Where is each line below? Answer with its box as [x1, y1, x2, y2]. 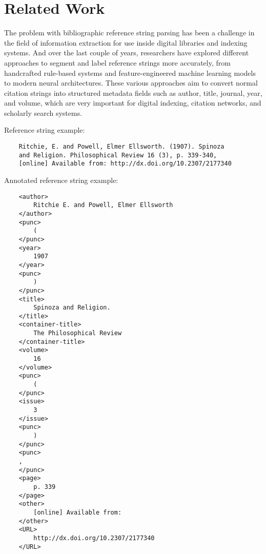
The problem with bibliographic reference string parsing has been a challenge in [4, 27, 255, 38]
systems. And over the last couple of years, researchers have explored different [4, 47, 249, 58]
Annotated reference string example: [4, 175, 118, 186]
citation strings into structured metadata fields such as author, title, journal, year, [4, 87, 262, 98]
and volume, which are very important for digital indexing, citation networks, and [4, 97, 261, 108]
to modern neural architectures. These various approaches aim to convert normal [4, 77, 258, 88]
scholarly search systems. [4, 107, 83, 118]
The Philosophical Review [33, 330, 122, 337]
